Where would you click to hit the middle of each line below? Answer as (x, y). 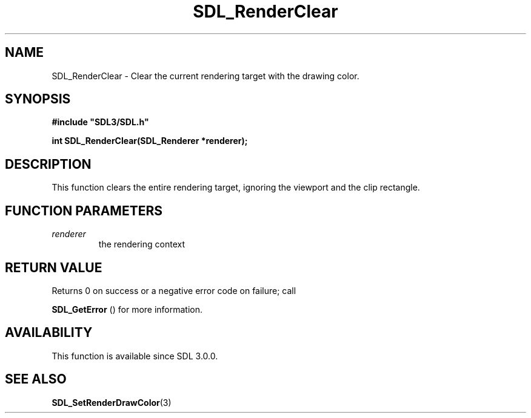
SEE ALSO (36, 379)
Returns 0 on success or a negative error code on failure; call (174, 290)
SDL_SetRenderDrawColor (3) (112, 402)
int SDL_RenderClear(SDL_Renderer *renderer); (150, 141)
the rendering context (142, 244)
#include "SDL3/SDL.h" (100, 122)
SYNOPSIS (38, 99)
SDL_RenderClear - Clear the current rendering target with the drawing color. (205, 76)
